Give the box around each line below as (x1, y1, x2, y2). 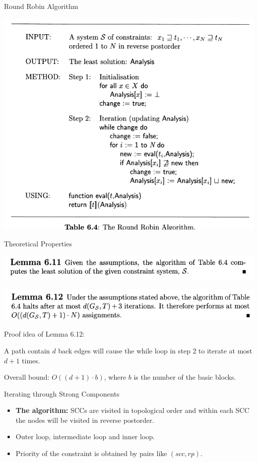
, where (104, 372, 127, 382)
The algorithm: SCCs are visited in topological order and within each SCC (15, 405, 250, 415)
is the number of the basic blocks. (133, 372, 236, 382)
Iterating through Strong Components (4, 388, 120, 399)
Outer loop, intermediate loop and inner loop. (15, 431, 155, 442)
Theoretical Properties (4, 238, 72, 248)
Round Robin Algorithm (4, 1, 78, 11)
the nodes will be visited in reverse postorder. (15, 414, 154, 425)
